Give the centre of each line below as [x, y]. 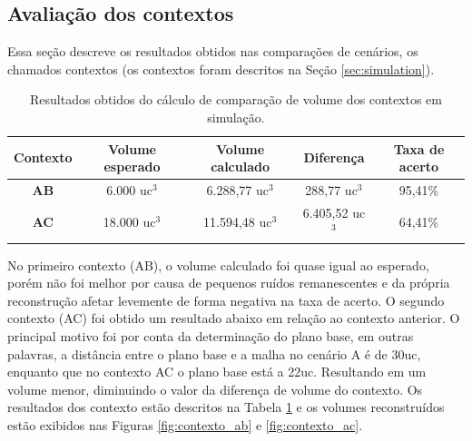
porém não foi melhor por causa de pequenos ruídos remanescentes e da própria [229, 283]
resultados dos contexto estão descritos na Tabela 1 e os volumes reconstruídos [226, 407]
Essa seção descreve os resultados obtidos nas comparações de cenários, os [213, 51]
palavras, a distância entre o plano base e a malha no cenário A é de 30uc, [214, 353]
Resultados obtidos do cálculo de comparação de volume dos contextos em [236, 99]
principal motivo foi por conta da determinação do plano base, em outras [211, 335]
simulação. [236, 117]
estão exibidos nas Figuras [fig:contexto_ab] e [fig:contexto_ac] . [185, 424]
